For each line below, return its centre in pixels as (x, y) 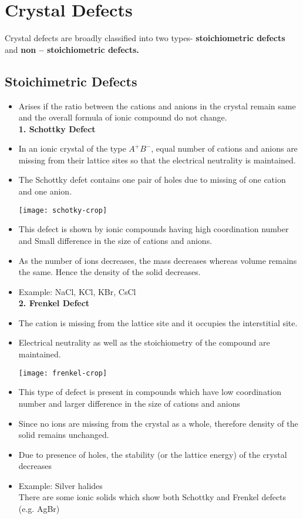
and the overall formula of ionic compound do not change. (123, 117)
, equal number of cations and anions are (224, 148)
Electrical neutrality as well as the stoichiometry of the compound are (144, 342)
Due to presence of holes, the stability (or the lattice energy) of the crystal (153, 454)
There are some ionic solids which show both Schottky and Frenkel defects (152, 497)
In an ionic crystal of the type (72, 148)
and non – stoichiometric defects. (72, 49)
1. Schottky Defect (57, 128)
